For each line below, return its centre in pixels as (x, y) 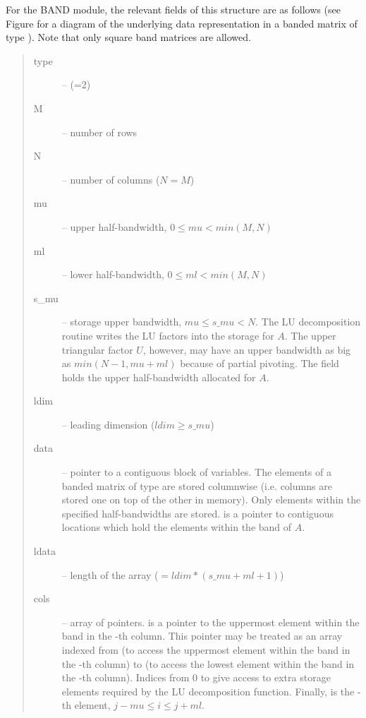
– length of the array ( (110, 574)
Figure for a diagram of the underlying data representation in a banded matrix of (182, 23)
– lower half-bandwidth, (113, 274)
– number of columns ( (111, 179)
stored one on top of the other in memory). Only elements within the (211, 499)
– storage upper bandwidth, (122, 322)
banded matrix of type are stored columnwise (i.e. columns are (197, 485)
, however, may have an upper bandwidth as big (247, 349)
